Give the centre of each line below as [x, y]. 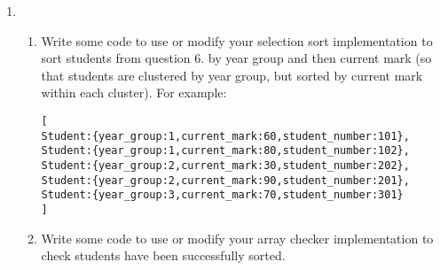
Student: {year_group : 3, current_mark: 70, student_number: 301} [222, 195]
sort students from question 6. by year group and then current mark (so [236, 58]
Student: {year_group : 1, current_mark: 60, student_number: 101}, [225, 136]
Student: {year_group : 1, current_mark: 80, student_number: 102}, [225, 151]
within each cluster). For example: [134, 93]
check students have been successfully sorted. [163, 255]
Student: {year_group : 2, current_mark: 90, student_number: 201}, [225, 180]
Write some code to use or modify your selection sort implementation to [237, 40]
